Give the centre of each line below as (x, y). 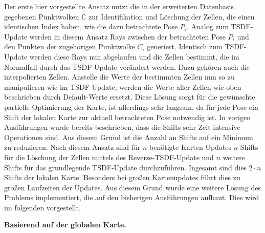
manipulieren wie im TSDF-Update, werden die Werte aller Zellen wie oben (123, 86)
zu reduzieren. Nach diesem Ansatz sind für (72, 147)
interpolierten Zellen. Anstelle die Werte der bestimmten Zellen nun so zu (119, 77)
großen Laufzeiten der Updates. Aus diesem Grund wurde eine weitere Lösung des (132, 187)
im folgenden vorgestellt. (42, 207)
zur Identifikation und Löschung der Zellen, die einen (172, 16)
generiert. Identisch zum (185, 46)
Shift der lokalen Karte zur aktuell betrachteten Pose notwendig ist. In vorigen (128, 117)
